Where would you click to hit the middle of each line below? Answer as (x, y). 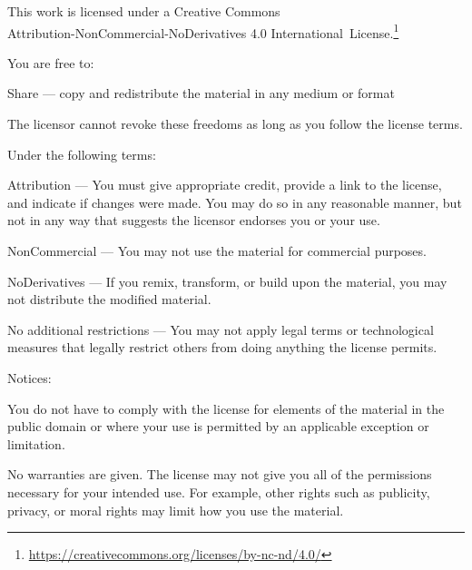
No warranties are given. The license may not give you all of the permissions (220, 474)
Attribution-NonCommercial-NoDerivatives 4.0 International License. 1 (203, 31)
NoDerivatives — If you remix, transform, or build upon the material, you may (227, 281)
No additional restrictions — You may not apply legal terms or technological (221, 329)
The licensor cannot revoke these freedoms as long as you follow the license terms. (235, 124)
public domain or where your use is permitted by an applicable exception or (218, 426)
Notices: (29, 377)
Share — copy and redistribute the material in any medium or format (201, 93)
